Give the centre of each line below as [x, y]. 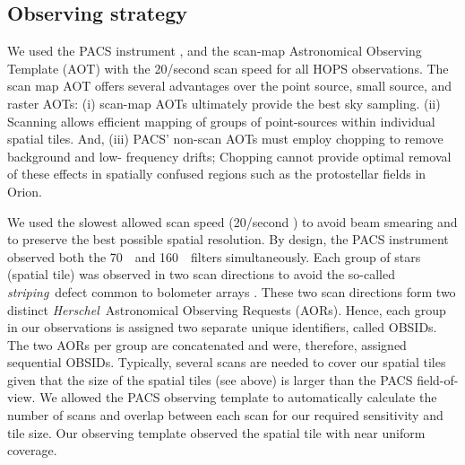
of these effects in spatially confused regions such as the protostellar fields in [217, 174]
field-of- [438, 379]
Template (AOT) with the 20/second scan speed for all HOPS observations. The [228, 68]
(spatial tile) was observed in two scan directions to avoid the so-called [201, 274]
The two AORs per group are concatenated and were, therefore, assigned [207, 344]
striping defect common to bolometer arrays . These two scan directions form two [232, 291]
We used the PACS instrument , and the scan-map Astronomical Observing [215, 51]
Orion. [25, 191]
